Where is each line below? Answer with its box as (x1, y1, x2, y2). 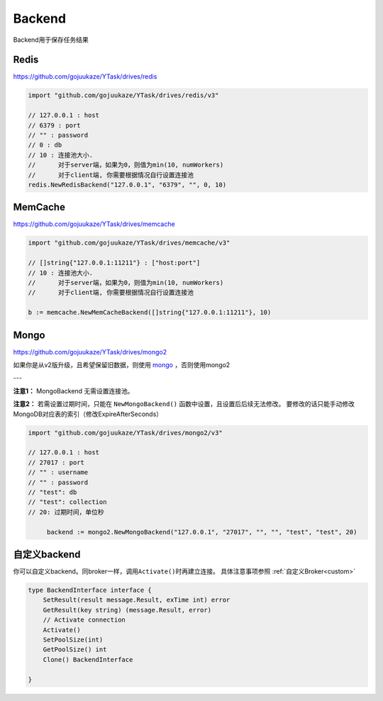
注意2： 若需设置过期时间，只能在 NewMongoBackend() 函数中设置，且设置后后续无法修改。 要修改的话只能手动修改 (13, 400, 355, 408)
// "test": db (28, 488, 77, 496)
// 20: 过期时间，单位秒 (28, 507, 104, 516)
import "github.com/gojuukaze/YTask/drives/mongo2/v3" (28, 429, 223, 437)
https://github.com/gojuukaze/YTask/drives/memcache (13, 220, 175, 228)
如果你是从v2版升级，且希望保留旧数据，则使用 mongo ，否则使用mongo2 (13, 361, 231, 369)
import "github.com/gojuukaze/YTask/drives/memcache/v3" (28, 239, 231, 247)
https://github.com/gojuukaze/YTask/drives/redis (13, 72, 157, 81)
